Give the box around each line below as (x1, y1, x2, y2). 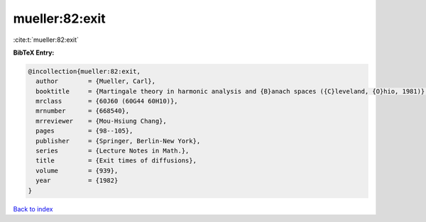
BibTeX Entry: (13, 48, 55, 57)
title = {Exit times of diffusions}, (35, 157, 197, 165)
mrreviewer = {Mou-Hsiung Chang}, (35, 117, 167, 125)
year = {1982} (35, 177, 119, 184)
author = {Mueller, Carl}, (35, 77, 156, 85)
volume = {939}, (35, 167, 119, 174)
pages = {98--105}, (35, 127, 133, 135)
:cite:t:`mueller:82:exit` (13, 35, 80, 44)
